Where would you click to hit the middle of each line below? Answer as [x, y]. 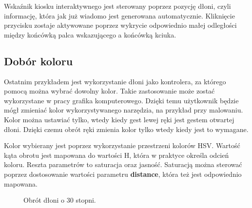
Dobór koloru [39, 61]
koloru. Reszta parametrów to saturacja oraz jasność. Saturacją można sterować [123, 164]
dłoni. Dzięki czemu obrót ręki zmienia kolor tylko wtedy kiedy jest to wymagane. [126, 129]
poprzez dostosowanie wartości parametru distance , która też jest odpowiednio [123, 174]
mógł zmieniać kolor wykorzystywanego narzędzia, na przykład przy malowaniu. [124, 110]
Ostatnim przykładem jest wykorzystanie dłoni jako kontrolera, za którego [115, 81]
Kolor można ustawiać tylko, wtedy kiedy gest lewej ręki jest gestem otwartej [119, 119]
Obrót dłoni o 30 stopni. [60, 200]
